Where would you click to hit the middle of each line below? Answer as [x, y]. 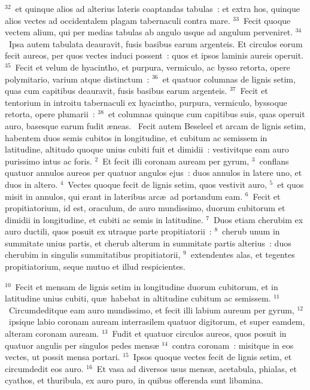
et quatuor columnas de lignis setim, [229, 79]
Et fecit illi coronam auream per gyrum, [176, 161]
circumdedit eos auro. [44, 368]
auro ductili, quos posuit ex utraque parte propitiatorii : [108, 231]
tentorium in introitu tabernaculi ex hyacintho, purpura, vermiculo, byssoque [146, 102]
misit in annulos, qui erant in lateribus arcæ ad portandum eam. [124, 196]
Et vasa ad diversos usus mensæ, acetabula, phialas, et [197, 368]
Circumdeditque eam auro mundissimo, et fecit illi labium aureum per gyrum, [151, 310]
